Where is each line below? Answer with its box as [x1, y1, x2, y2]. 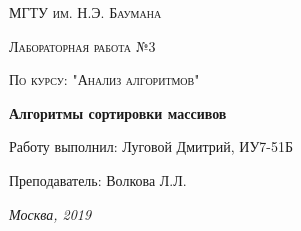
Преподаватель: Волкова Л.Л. [9, 169, 187, 190]
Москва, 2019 [9, 203, 92, 224]
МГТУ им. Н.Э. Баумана [9, 2, 162, 22]
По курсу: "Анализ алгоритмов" [9, 69, 200, 90]
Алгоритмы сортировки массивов [9, 102, 227, 123]
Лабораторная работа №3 [9, 35, 156, 56]
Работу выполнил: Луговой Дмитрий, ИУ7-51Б [9, 136, 294, 157]
